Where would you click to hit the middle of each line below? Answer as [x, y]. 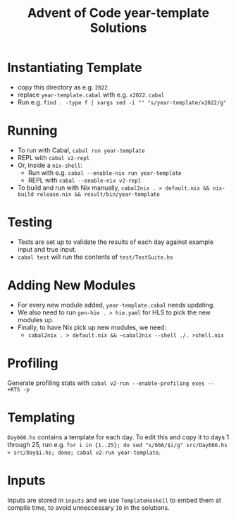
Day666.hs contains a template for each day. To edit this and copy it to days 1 [118, 437]
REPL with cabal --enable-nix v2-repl [85, 180]
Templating [41, 417]
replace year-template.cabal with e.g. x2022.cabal [91, 94]
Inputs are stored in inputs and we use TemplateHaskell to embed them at [114, 500]
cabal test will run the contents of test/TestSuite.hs [95, 257]
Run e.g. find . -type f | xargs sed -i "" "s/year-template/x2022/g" [122, 102]
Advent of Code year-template [118, 13]
